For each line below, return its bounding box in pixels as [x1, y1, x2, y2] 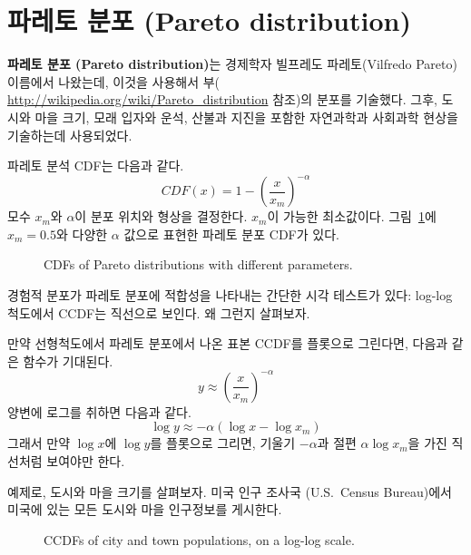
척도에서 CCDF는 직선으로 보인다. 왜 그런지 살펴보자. [7, 303, 310, 322]
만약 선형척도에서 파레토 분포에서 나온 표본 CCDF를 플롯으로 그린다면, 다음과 [7, 334, 448, 353]
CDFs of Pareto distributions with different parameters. [44, 255, 353, 274]
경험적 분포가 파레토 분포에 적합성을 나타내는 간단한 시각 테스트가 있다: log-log [7, 285, 453, 304]
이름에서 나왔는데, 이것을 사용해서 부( [7, 72, 221, 91]
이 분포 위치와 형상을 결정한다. [74, 207, 248, 226]
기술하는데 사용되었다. [7, 125, 132, 144]
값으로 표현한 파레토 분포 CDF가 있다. [123, 224, 339, 243]
